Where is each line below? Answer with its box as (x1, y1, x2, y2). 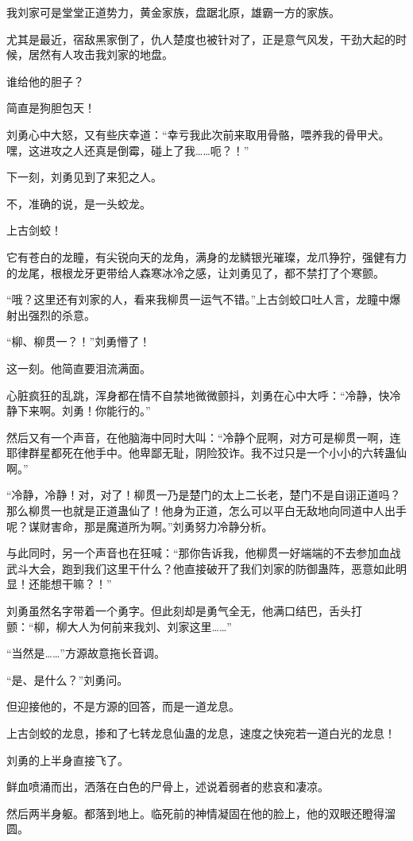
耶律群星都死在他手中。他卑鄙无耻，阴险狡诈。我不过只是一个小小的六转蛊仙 (6, 444, 407, 461)
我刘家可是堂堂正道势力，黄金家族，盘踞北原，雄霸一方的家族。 (6, 4, 340, 20)
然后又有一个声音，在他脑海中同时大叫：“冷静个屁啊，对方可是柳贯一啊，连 (6, 428, 401, 445)
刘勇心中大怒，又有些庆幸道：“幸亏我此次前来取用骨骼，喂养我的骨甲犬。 (6, 126, 390, 142)
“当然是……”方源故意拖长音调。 (6, 645, 165, 661)
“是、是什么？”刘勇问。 (6, 671, 129, 688)
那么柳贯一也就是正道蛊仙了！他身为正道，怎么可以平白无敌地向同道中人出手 (6, 502, 407, 519)
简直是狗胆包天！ (6, 99, 95, 116)
